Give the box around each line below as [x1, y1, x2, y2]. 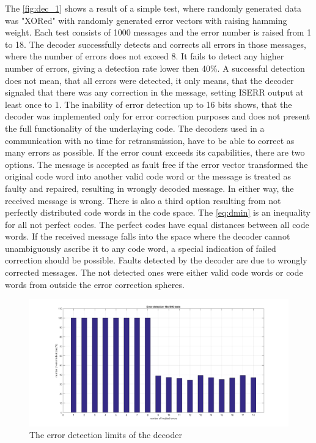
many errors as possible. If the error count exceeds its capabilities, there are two [5, 146, 305, 159]
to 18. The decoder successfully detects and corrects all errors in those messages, [5, 37, 306, 50]
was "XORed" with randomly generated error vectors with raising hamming [5, 13, 287, 26]
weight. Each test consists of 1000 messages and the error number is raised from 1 [5, 26, 312, 39]
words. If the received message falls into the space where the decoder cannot [5, 230, 290, 243]
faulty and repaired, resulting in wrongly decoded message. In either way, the [5, 181, 294, 194]
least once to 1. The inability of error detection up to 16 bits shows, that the [5, 97, 292, 110]
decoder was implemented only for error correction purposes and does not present [5, 110, 310, 123]
